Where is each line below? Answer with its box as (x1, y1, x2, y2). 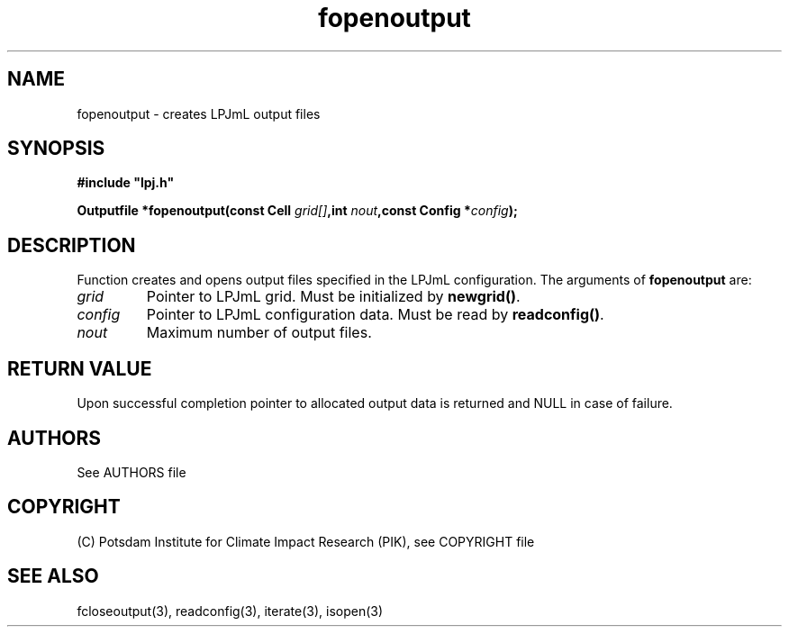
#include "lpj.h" (77, 175, 175, 191)
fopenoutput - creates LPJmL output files (77, 105, 321, 122)
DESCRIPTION (7, 233, 136, 257)
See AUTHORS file (77, 464, 186, 480)
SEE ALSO (7, 565, 99, 588)
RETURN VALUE (7, 357, 152, 380)
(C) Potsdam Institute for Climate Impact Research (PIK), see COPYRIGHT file (77, 533, 535, 549)
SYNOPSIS (7, 137, 105, 160)
